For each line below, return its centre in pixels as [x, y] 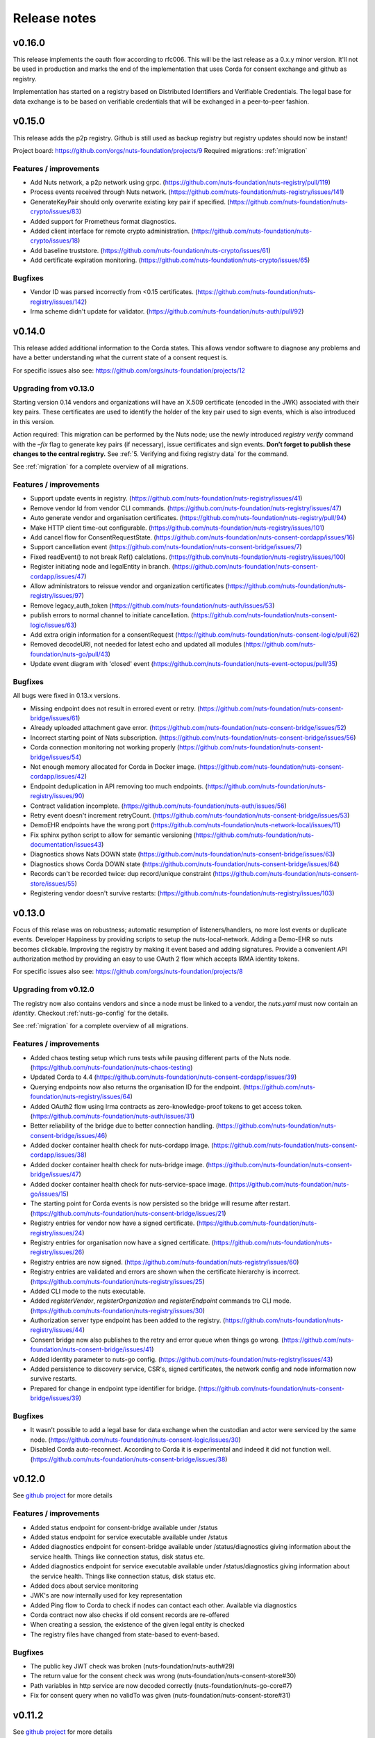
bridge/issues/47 [55, 1174]
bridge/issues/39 [55, 1398]
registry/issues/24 [56, 1233]
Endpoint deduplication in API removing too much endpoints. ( [119, 786]
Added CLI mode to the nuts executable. [88, 1291]
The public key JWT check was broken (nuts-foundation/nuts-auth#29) [133, 1666]
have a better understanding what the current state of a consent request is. [120, 357]
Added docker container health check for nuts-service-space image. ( [131, 1184]
